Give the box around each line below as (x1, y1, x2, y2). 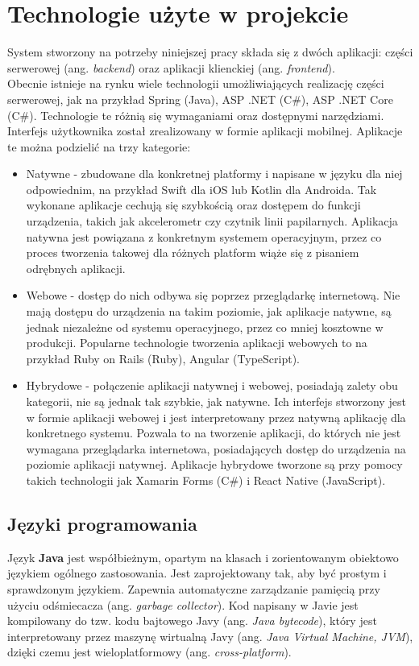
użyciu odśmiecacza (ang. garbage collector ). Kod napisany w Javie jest (7, 596, 359, 613)
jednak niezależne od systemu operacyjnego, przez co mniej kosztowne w (26, 318, 384, 335)
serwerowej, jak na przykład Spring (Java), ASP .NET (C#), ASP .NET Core (7, 90, 393, 107)
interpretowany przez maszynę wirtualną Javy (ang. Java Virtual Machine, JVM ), (7, 627, 413, 644)
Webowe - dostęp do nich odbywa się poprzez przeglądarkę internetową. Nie (26, 287, 400, 304)
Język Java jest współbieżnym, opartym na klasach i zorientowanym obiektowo (7, 548, 399, 565)
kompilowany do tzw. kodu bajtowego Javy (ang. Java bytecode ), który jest (7, 612, 377, 629)
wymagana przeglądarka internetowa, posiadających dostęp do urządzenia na (26, 440, 406, 457)
